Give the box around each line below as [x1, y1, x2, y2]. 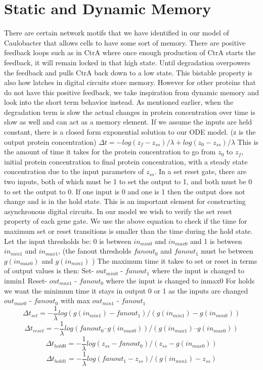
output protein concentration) [4, 136, 97, 147]
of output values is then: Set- [4, 265, 94, 276]
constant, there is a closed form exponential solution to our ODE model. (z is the [4, 127, 256, 137]
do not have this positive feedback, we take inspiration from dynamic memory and [4, 87, 259, 97]
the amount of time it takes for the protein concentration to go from [4, 146, 216, 157]
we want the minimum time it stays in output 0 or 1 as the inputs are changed [4, 285, 248, 296]
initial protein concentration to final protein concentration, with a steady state [4, 156, 248, 167]
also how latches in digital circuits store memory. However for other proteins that [4, 77, 256, 88]
